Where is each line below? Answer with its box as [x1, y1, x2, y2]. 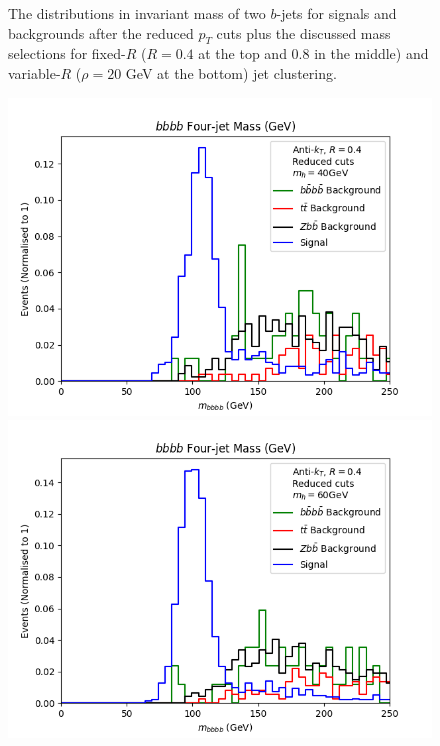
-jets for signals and [276, 3, 397, 23]
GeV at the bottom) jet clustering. [125, 62, 337, 83]
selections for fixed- [8, 43, 126, 64]
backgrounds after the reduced [8, 22, 194, 43]
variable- [8, 62, 61, 83]
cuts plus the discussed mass [216, 22, 391, 43]
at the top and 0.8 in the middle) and [198, 43, 429, 64]
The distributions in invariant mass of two [8, 3, 266, 23]
